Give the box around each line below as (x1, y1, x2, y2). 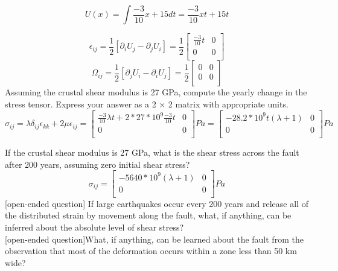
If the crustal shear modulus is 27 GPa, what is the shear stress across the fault (5, 146, 299, 159)
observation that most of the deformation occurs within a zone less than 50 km (5, 244, 297, 257)
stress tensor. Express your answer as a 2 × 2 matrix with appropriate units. (5, 98, 289, 110)
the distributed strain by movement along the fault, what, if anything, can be (5, 209, 292, 222)
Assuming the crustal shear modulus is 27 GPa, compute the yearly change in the (5, 86, 307, 98)
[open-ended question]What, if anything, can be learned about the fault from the (5, 232, 304, 245)
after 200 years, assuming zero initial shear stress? (5, 158, 190, 170)
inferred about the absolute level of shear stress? (5, 221, 184, 234)
